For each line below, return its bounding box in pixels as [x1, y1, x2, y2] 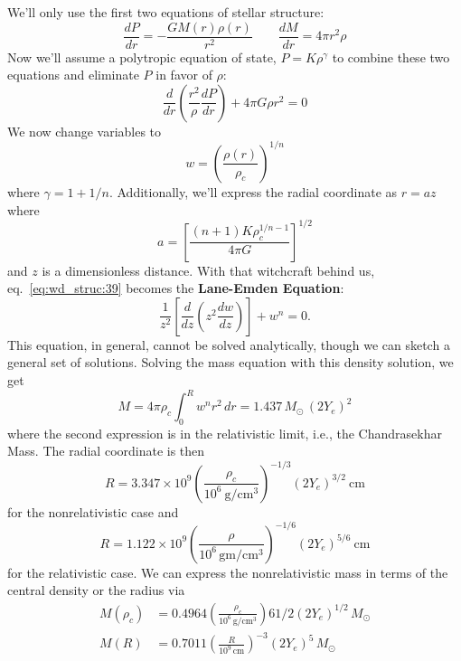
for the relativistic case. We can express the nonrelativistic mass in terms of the [7, 562, 448, 581]
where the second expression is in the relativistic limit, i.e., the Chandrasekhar [7, 423, 442, 442]
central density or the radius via [7, 581, 185, 600]
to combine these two [332, 47, 450, 66]
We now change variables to [7, 121, 162, 140]
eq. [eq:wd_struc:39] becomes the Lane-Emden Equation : [7, 279, 344, 297]
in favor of [155, 65, 212, 84]
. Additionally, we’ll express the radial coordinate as [108, 182, 398, 201]
